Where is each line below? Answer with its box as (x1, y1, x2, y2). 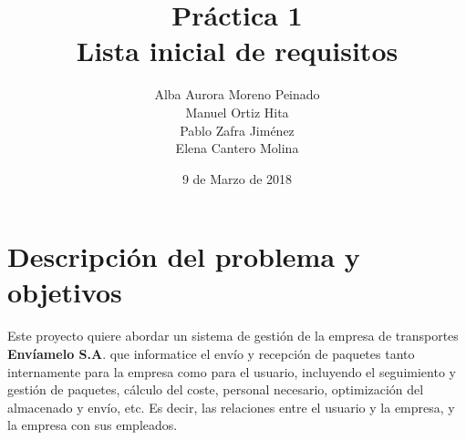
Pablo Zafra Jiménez (180, 120, 295, 139)
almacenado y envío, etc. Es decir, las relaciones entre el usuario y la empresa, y (7, 397, 455, 416)
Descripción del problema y (7, 238, 360, 275)
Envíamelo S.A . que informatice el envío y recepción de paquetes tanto (7, 344, 415, 363)
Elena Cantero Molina (175, 138, 299, 158)
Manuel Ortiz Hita (185, 102, 289, 121)
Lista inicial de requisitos (76, 32, 399, 69)
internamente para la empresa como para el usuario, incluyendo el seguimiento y (7, 362, 456, 381)
